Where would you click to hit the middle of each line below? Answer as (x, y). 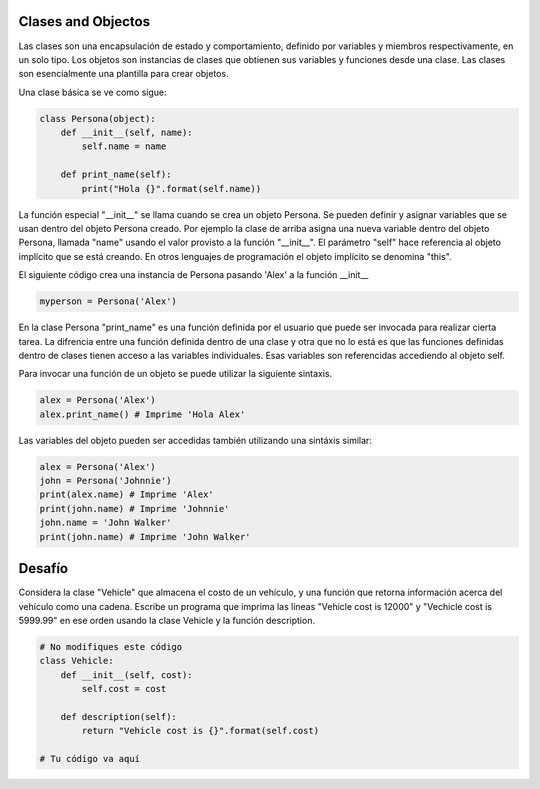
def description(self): (118, 716)
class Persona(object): (98, 118)
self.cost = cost (124, 689)
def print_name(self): (116, 174)
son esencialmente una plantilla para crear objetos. (123, 74)
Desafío (43, 568)
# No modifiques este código (111, 646)
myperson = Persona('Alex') (108, 301)
